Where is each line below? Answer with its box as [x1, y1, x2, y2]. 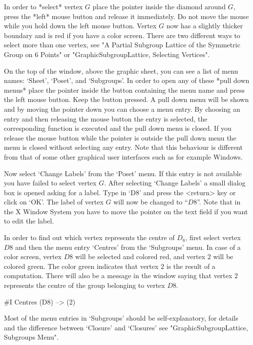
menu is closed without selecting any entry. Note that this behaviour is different [4, 142, 243, 152]
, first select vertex [185, 232, 241, 243]
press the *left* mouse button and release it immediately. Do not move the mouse [4, 11, 249, 21]
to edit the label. [4, 216, 54, 226]
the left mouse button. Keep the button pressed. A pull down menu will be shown [4, 94, 249, 104]
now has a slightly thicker [166, 20, 243, 31]
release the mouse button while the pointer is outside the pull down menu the [4, 132, 236, 142]
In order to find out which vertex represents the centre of [4, 232, 175, 243]
